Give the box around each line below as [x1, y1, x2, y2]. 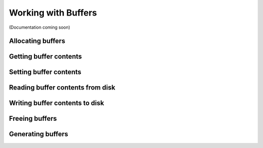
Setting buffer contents [9, 68, 81, 76]
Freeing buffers [9, 114, 57, 123]
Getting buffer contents [9, 53, 82, 61]
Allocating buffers [9, 37, 65, 45]
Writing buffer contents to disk [9, 99, 104, 107]
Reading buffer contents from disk [9, 83, 115, 92]
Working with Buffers [9, 7, 97, 18]
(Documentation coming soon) [9, 24, 71, 30]
